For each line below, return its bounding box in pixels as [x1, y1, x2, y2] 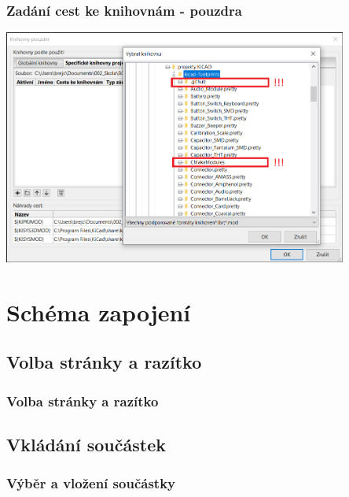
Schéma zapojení [6, 295, 191, 328]
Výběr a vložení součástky [6, 473, 175, 493]
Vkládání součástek [6, 432, 166, 456]
